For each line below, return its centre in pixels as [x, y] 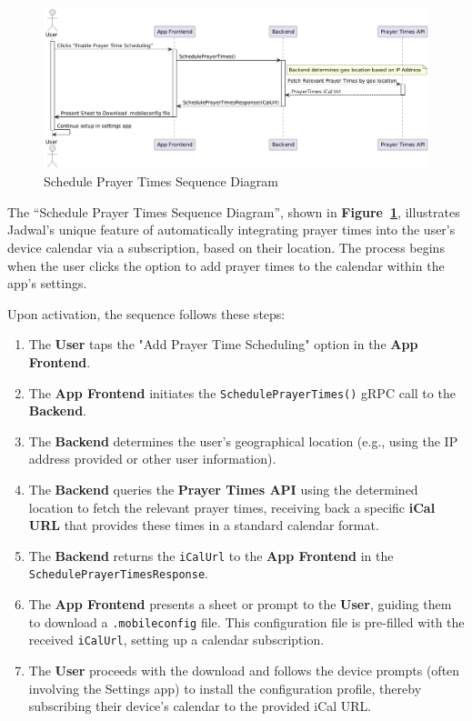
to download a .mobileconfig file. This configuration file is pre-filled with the [246, 621]
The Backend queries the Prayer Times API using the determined [223, 489]
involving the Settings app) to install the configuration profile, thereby [225, 688]
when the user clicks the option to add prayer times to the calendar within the [226, 265]
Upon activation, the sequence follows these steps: [146, 313]
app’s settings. [47, 283]
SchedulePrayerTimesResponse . [118, 573]
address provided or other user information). [152, 459]
